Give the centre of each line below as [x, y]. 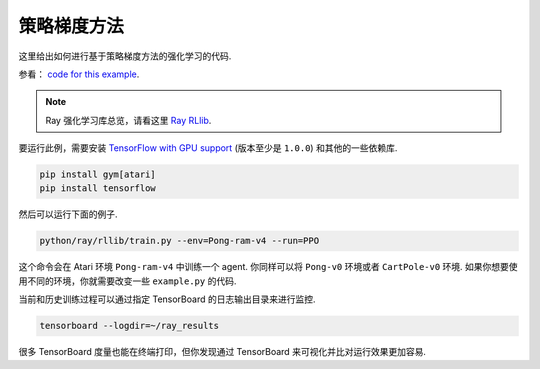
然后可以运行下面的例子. [68, 214]
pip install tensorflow [98, 188]
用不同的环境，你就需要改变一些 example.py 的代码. [127, 281]
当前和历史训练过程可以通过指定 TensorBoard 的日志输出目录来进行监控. [167, 299]
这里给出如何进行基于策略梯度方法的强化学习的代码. [125, 56]
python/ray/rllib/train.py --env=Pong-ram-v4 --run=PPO [179, 241]
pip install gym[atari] [98, 174]
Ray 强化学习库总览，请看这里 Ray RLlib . [128, 120]
